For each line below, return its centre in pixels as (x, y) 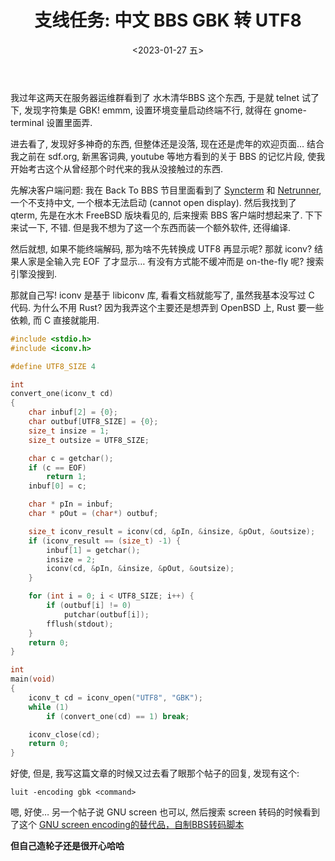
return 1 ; (66, 477)
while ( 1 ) (49, 707)
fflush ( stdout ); (80, 624)
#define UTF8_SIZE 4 (53, 366)
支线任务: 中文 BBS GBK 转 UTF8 (168, 20)
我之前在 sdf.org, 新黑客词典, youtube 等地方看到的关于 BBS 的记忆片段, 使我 (168, 156)
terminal (27, 122)
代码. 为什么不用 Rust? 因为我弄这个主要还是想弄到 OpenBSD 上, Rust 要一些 (167, 307)
